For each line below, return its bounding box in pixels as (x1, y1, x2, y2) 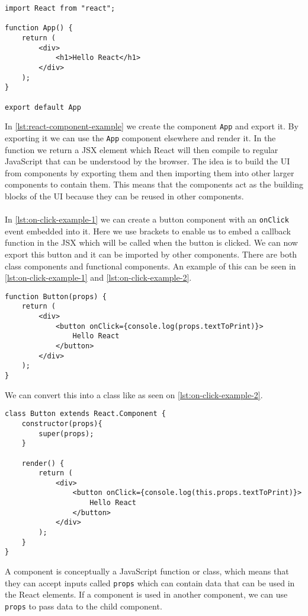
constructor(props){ (21, 419, 102, 428)
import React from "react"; (5, 4, 115, 12)
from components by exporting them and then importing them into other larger (5, 166, 294, 179)
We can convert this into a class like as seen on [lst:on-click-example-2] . (5, 388, 263, 401)
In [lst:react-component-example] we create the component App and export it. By (5, 120, 299, 132)
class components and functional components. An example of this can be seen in (5, 259, 296, 272)
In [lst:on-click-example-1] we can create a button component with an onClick (5, 213, 289, 226)
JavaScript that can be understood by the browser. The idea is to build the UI (5, 155, 290, 167)
